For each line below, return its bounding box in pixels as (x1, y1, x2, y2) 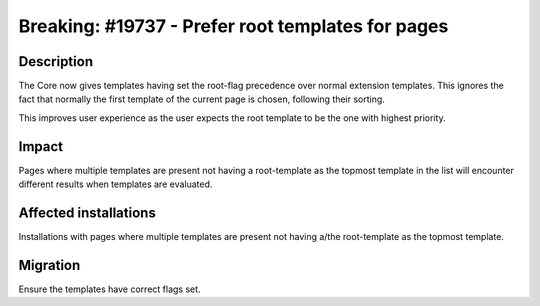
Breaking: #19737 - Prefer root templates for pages (18, 15, 449, 37)
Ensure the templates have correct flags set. (18, 283, 201, 295)
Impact (18, 138, 64, 155)
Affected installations (18, 204, 157, 221)
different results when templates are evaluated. (18, 178, 213, 190)
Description (18, 53, 94, 70)
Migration (18, 256, 81, 274)
